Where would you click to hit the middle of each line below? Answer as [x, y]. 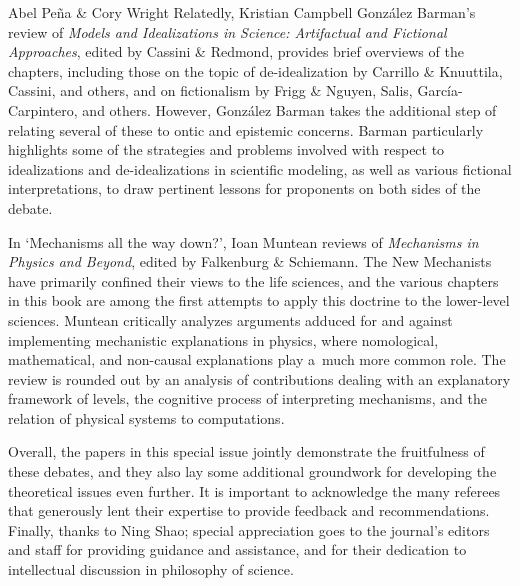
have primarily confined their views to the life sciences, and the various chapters [253, 280]
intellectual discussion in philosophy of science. [151, 569]
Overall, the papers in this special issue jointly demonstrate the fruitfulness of [246, 451]
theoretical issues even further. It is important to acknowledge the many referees [254, 490]
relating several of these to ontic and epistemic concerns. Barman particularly [246, 129]
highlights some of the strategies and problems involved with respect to [226, 149]
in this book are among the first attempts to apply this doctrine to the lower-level [259, 300]
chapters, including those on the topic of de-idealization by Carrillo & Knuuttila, [255, 70]
